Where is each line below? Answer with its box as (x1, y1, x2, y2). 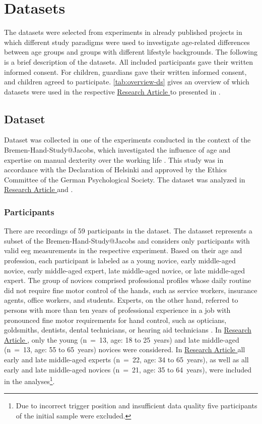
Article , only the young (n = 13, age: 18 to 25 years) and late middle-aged (4, 334, 239, 345)
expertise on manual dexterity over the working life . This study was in (4, 154, 224, 165)
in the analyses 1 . (4, 374, 55, 386)
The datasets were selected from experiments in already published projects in (4, 27, 242, 37)
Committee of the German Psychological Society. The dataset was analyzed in (4, 174, 245, 184)
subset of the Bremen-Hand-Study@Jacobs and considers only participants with (4, 235, 250, 246)
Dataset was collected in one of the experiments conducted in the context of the (4, 134, 251, 145)
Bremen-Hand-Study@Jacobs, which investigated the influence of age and (4, 145, 231, 155)
